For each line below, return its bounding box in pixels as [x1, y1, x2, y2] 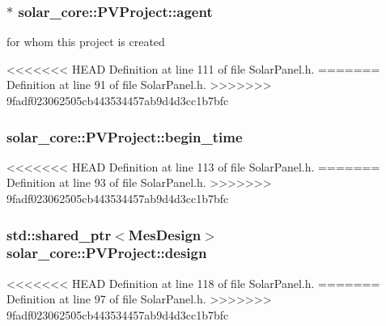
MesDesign [128, 224, 201, 244]
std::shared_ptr [6, 224, 112, 244]
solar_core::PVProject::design [6, 243, 207, 263]
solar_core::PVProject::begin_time [6, 126, 243, 146]
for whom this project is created [6, 33, 165, 50]
